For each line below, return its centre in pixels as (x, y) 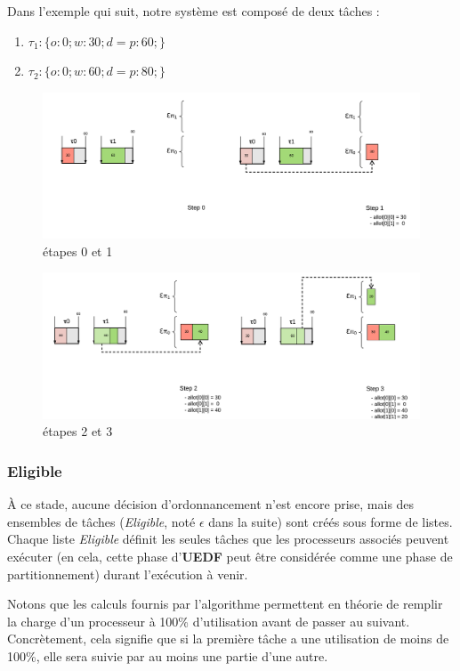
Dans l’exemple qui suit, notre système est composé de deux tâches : (194, 11)
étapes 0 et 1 (78, 251)
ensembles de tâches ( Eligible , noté (101, 521)
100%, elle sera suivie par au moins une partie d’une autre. (168, 655)
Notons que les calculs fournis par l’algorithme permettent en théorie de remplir (225, 604)
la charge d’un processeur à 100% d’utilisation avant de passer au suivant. (209, 621)
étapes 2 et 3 (78, 431)
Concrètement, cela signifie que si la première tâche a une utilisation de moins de (228, 639)
